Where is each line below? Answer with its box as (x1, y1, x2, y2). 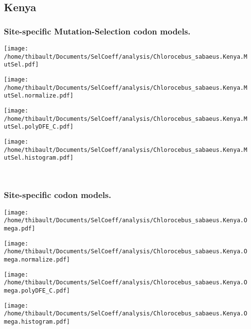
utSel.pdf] (4, 61, 39, 68)
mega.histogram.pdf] (4, 318, 70, 325)
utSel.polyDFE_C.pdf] (4, 123, 74, 131)
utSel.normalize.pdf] (4, 92, 74, 99)
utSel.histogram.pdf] (4, 154, 74, 162)
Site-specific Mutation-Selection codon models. (4, 25, 191, 37)
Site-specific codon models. (4, 189, 111, 201)
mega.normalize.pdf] (4, 256, 70, 263)
